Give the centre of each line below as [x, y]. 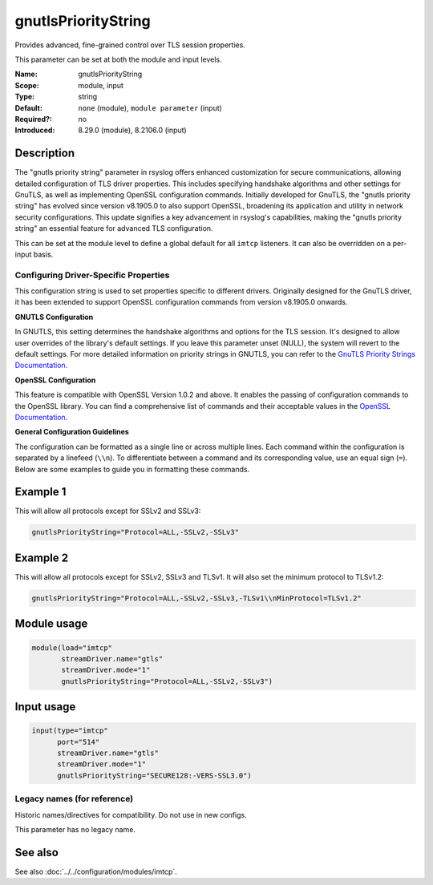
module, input [101, 85]
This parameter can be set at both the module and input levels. [118, 59]
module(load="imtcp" [72, 648]
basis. [43, 254]
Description [45, 154]
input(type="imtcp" [70, 731]
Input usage [45, 707]
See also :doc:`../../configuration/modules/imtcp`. [96, 871]
